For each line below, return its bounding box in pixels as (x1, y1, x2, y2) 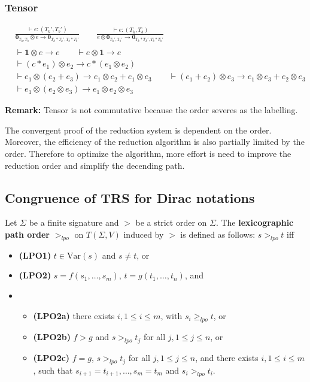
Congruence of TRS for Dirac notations (5, 188, 255, 207)
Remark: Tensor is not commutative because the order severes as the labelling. (5, 104, 298, 116)
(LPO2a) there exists (33, 309, 115, 322)
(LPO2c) (33, 351, 70, 364)
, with (160, 309, 183, 322)
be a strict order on (135, 216, 207, 229)
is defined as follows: (180, 228, 256, 240)
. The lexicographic (215, 216, 294, 229)
